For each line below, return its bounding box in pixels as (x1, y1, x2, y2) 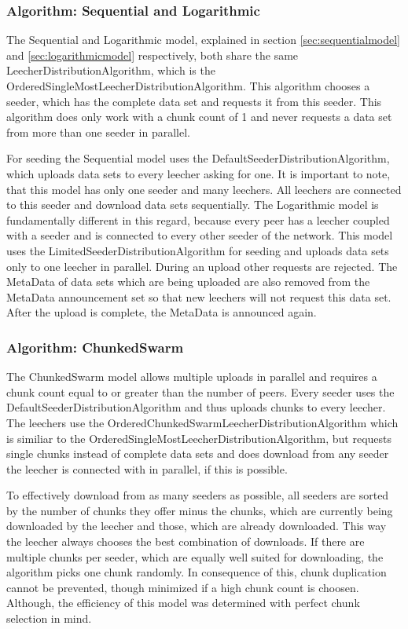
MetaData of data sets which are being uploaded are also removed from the (6, 273, 370, 290)
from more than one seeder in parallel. (6, 123, 190, 140)
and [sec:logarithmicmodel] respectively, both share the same (6, 46, 299, 63)
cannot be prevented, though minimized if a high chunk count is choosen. (6, 579, 359, 595)
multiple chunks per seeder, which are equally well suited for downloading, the (6, 548, 384, 565)
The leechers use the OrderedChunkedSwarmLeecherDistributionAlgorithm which (6, 414, 399, 430)
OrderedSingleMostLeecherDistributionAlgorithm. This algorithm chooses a (6, 78, 370, 93)
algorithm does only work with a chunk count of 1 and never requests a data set (6, 108, 392, 125)
